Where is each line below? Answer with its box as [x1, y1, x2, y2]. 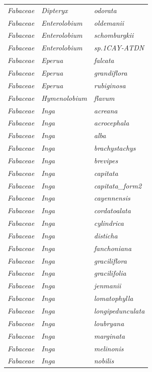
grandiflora [94, 67, 127, 78]
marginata [94, 330, 125, 341]
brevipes [94, 155, 118, 165]
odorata [94, 5, 117, 15]
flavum [94, 92, 115, 103]
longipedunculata [94, 305, 145, 316]
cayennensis [94, 193, 130, 203]
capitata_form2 [94, 180, 142, 191]
